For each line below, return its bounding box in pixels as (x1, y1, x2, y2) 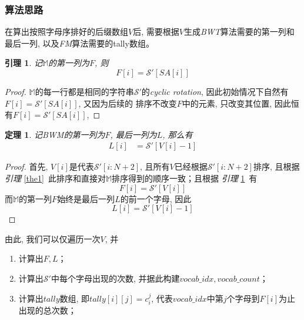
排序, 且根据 (253, 160, 300, 173)
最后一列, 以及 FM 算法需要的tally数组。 (5, 37, 154, 49)
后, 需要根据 (133, 25, 179, 38)
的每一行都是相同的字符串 (35, 85, 134, 97)
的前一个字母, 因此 (120, 192, 192, 204)
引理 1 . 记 (5, 57, 42, 69)
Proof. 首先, (5, 160, 48, 173)
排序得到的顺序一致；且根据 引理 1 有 (112, 172, 258, 184)
